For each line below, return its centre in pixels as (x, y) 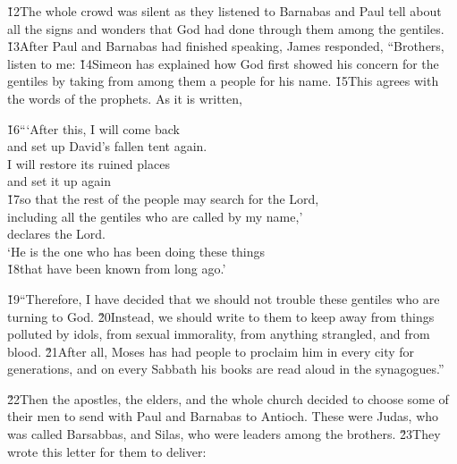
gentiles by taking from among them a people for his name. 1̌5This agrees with (223, 81)
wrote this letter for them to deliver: (107, 451)
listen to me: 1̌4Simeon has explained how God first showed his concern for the (223, 63)
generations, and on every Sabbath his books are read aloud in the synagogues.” (226, 369)
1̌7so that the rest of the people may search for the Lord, (163, 198)
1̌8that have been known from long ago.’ (117, 269)
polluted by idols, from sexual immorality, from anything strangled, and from (219, 334)
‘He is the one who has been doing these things (136, 251)
